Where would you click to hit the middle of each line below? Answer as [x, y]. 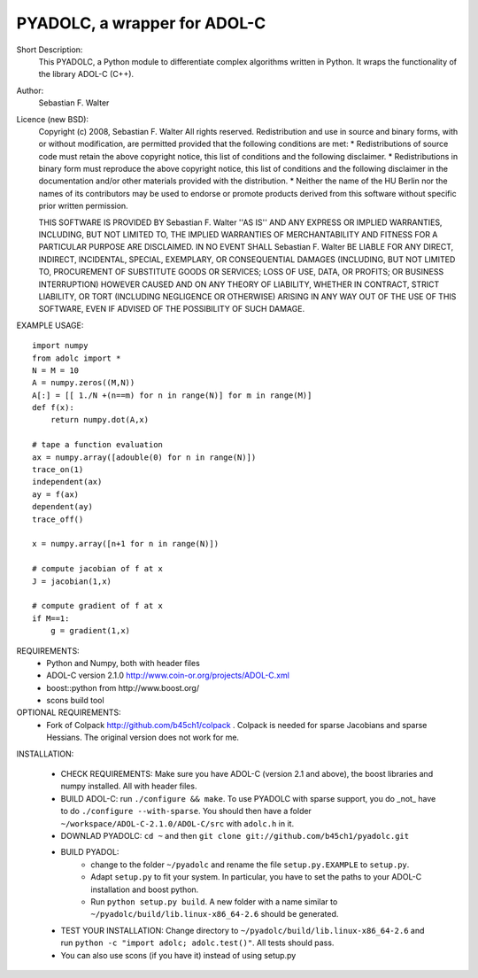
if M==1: [51, 618]
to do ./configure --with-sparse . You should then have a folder [186, 811]
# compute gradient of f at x [98, 606]
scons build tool [76, 701]
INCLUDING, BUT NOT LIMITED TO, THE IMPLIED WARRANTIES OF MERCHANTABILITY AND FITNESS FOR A [238, 235]
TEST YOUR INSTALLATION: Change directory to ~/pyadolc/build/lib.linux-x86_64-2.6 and [243, 930]
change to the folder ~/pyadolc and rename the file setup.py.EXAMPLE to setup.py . [250, 865]
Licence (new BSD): [52, 119]
